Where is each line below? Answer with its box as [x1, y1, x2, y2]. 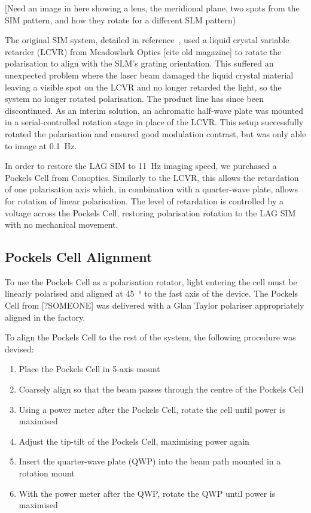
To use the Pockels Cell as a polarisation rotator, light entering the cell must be [5, 275, 297, 288]
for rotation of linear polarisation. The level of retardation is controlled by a [5, 194, 283, 207]
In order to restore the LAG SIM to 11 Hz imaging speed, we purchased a [5, 159, 277, 172]
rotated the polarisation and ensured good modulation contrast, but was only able [5, 127, 306, 140]
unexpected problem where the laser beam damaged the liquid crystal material [5, 68, 294, 81]
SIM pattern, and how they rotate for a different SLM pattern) [5, 13, 236, 26]
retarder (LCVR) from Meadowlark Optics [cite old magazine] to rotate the [5, 45, 282, 58]
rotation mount [19, 467, 75, 479]
